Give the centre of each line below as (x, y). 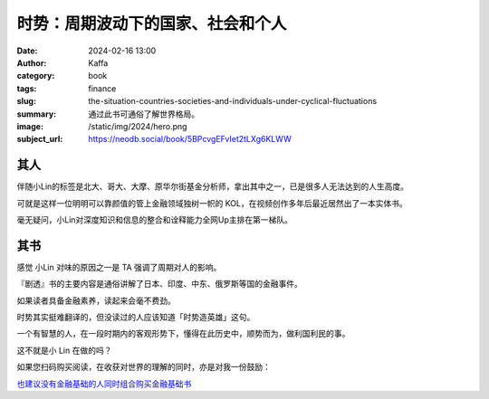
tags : (27, 88)
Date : (27, 51)
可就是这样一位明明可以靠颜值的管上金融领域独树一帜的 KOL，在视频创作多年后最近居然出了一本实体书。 (212, 203)
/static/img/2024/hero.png (138, 126)
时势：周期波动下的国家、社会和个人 (152, 24)
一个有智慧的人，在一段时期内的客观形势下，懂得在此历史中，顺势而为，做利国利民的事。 (183, 334)
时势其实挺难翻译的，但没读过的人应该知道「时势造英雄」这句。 (136, 318)
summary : (37, 114)
